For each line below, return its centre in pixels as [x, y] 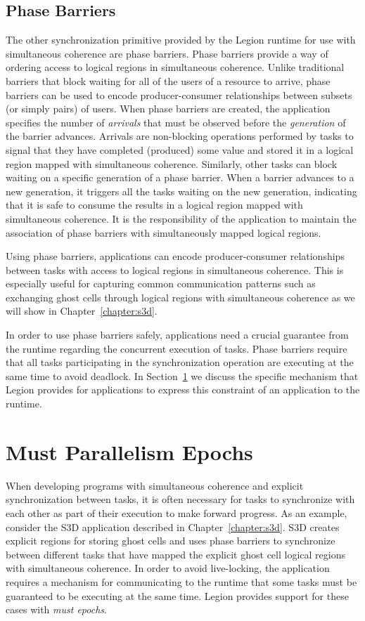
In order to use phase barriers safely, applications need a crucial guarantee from [177, 335]
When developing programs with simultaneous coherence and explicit [155, 485]
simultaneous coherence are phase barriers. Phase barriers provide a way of [167, 53]
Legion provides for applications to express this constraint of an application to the [183, 390]
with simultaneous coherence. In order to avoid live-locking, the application [168, 568]
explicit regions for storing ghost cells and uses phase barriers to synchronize [171, 541]
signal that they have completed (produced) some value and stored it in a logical [180, 149]
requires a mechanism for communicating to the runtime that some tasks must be [181, 581]
